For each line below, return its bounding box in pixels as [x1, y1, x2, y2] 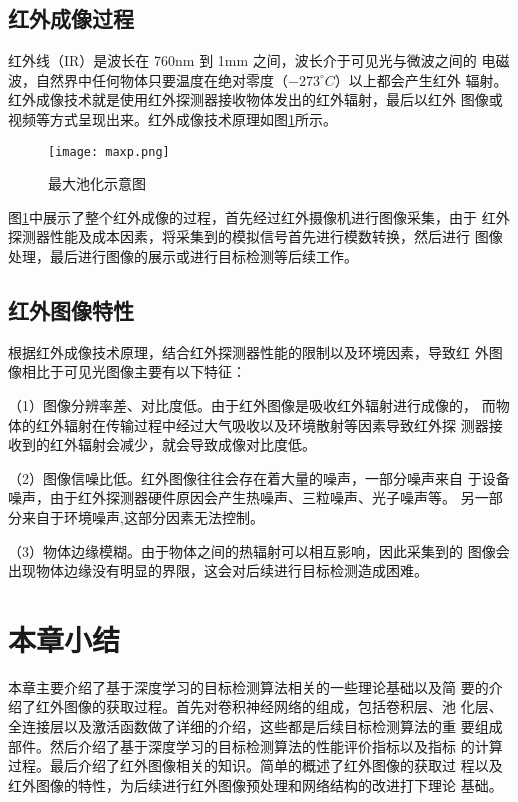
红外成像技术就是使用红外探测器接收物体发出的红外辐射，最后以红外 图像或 [8, 89, 503, 110]
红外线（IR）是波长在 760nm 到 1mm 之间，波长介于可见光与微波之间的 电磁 [8, 50, 510, 71]
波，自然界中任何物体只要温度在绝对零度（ [8, 69, 288, 90]
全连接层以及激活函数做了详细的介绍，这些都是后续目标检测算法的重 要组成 [8, 716, 503, 737]
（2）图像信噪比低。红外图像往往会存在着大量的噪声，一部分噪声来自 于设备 [8, 467, 510, 488]
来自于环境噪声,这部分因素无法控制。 [21, 506, 264, 527]
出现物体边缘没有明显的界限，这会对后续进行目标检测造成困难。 [8, 560, 428, 581]
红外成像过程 [8, 3, 134, 34]
